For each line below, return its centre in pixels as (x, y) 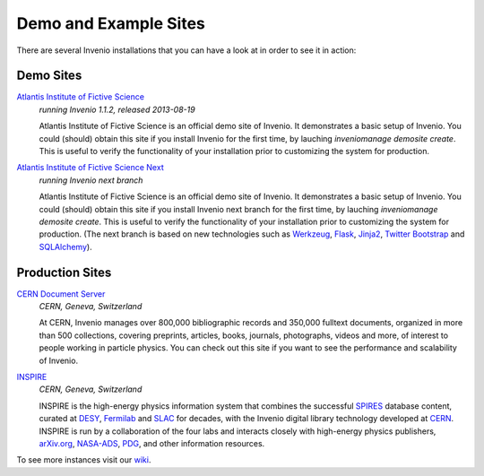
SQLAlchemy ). (66, 247)
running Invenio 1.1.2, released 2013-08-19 (117, 109)
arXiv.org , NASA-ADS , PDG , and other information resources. (152, 443)
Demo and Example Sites (111, 23)
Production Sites (64, 272)
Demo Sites (49, 76)
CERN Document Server (61, 294)
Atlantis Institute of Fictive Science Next (91, 168)
